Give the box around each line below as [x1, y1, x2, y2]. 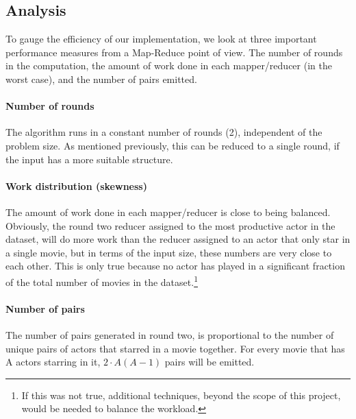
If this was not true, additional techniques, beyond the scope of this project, [21, 387, 341, 402]
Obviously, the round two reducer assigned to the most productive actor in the [5, 218, 335, 232]
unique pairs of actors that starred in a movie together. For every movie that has [5, 341, 345, 355]
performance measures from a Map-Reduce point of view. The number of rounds [5, 45, 343, 59]
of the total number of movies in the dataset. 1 [5, 272, 198, 289]
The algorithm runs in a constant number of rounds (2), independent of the [5, 125, 322, 139]
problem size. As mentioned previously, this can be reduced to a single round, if [5, 138, 340, 152]
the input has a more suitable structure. [5, 152, 173, 166]
